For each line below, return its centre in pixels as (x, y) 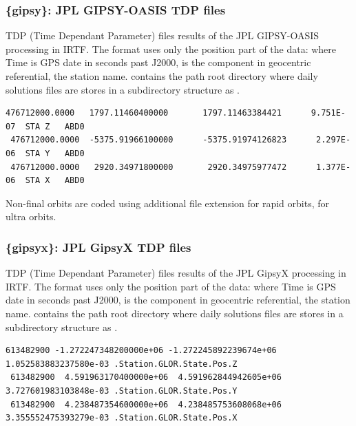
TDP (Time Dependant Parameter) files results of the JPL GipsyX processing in (176, 273)
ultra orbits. (31, 216)
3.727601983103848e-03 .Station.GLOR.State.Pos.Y (122, 391)
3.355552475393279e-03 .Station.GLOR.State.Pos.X (122, 418)
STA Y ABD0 (55, 153)
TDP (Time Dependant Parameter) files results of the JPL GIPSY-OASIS (163, 35)
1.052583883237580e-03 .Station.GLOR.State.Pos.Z (122, 364)
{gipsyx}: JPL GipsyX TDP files (98, 247)
